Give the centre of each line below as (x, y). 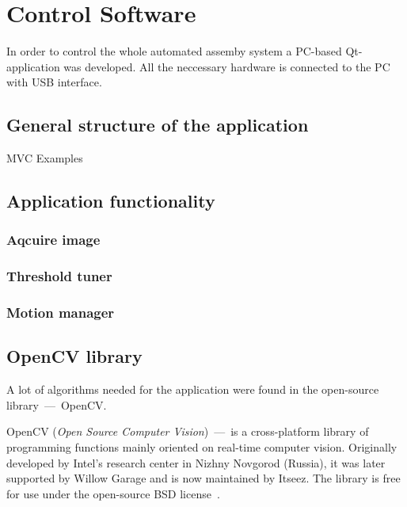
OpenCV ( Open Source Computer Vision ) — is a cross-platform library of (188, 431)
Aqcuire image (53, 240)
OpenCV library (74, 356)
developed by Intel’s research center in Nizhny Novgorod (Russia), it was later (196, 462)
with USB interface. (54, 82)
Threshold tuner (59, 276)
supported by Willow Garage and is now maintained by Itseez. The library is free (203, 478)
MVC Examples (45, 158)
